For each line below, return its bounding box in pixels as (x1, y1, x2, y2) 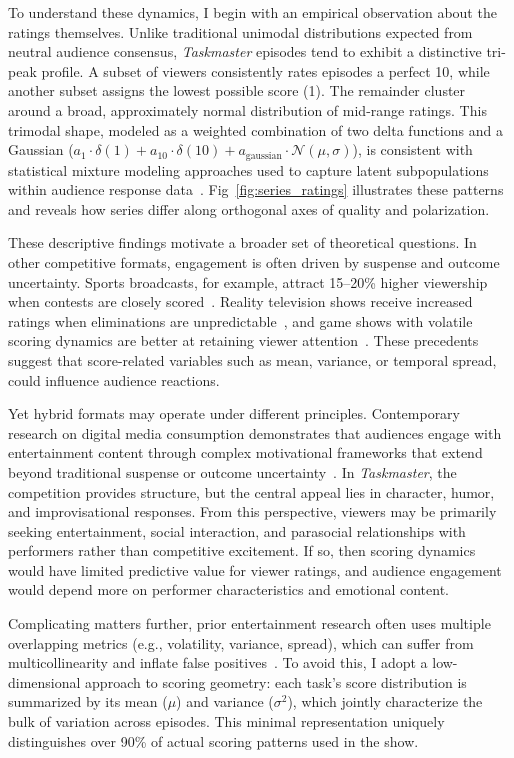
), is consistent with (352, 139, 473, 160)
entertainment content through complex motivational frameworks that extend (8, 442, 483, 463)
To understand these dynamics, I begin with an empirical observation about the (8, 2, 497, 22)
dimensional (8, 671, 81, 692)
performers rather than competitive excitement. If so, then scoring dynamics (8, 540, 476, 561)
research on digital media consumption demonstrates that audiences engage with (8, 422, 502, 443)
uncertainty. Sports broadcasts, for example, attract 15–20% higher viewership (8, 271, 488, 292)
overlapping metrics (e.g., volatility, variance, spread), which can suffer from (8, 632, 474, 653)
